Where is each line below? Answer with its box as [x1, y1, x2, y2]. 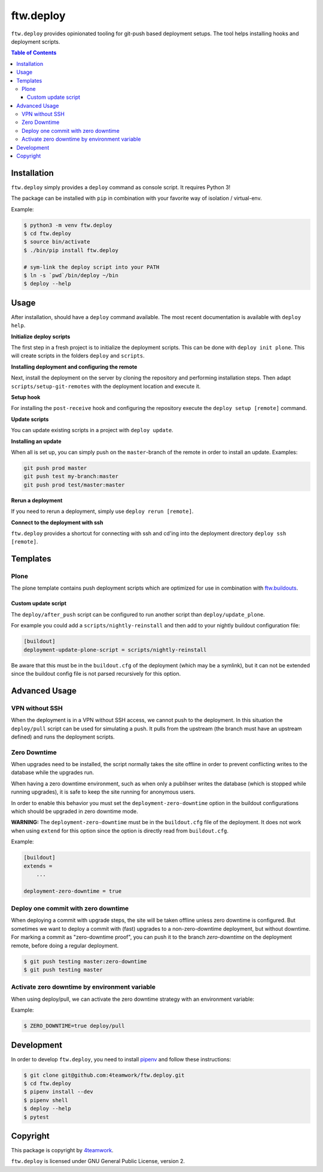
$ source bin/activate [23, 238, 90, 245]
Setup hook [11, 394, 41, 401]
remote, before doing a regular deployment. [11, 942, 119, 949]
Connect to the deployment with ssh [11, 518, 103, 526]
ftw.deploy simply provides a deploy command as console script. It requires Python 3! [11, 183, 231, 191]
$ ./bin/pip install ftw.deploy [23, 247, 119, 254]
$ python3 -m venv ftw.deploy [23, 221, 112, 229]
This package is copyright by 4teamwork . [11, 1147, 114, 1154]
